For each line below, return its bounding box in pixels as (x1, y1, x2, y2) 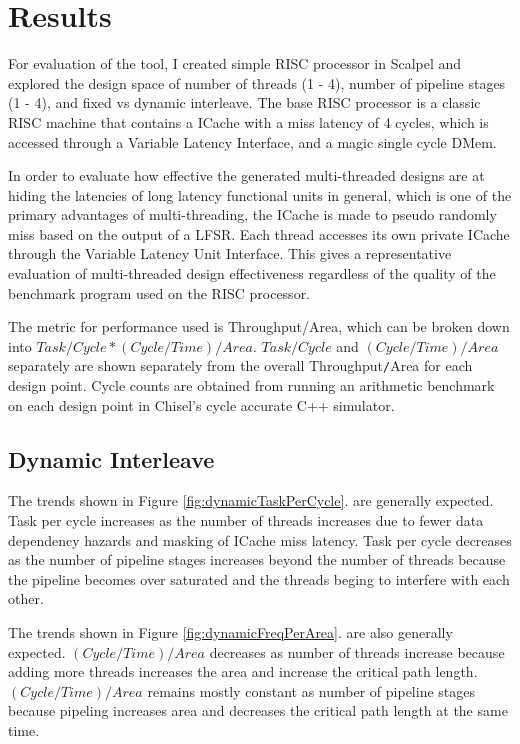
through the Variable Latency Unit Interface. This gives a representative (8, 243, 452, 264)
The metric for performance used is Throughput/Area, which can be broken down (8, 316, 510, 337)
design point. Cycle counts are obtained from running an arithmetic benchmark (8, 375, 495, 396)
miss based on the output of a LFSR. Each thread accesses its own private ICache (8, 223, 510, 244)
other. (8, 588, 44, 609)
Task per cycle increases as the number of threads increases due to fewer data (8, 510, 484, 531)
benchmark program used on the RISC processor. (8, 282, 311, 303)
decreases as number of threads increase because (209, 641, 505, 662)
